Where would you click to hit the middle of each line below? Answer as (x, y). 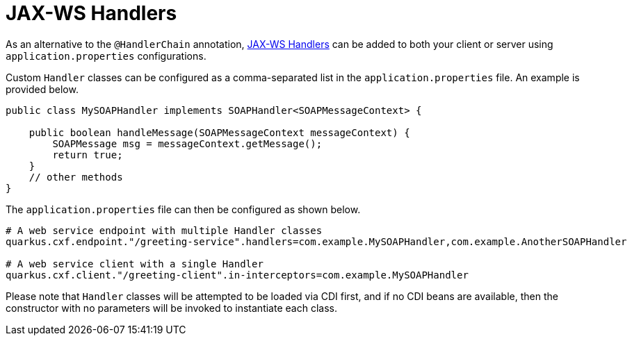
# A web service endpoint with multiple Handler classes (164, 230)
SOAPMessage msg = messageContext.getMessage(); (187, 143)
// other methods (76, 177)
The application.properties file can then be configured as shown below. (183, 209)
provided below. (42, 89)
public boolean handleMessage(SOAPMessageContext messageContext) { (219, 132)
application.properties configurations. (106, 56)
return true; (88, 155)
